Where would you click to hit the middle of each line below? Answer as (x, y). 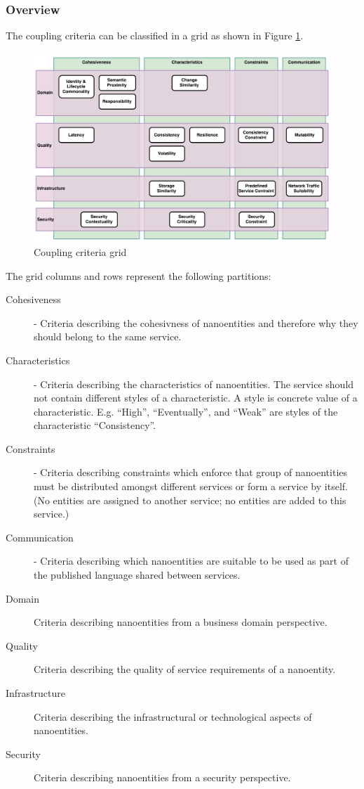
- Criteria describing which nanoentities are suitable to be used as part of (191, 561)
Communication (40, 537)
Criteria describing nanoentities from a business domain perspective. (181, 622)
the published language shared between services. (137, 575)
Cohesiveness (33, 299)
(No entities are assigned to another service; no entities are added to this (190, 500)
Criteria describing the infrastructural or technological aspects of (173, 716)
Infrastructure (35, 693)
